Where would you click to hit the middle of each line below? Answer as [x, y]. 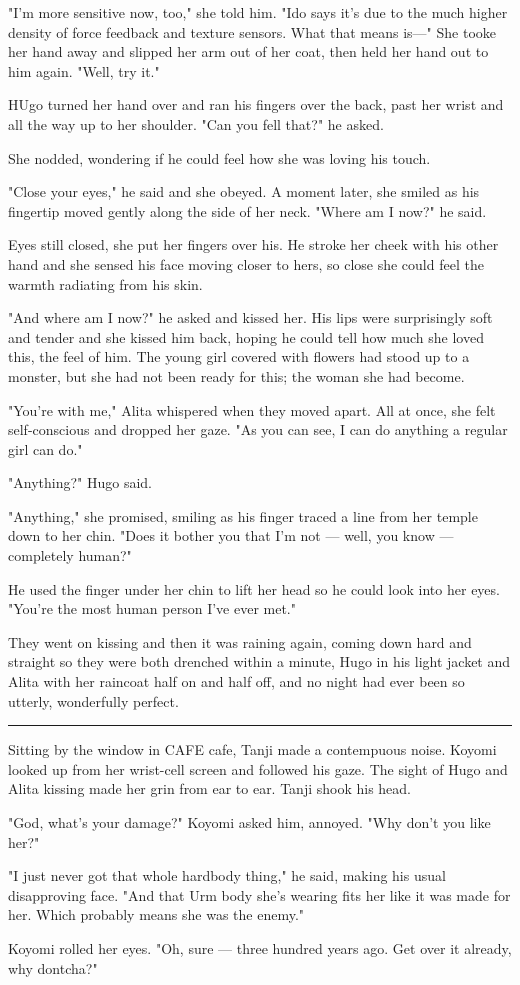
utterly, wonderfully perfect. [93, 700]
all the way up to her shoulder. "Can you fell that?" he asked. [196, 123]
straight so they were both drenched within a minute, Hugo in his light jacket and [259, 661]
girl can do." [45, 448]
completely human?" [70, 555]
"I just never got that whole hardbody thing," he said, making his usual [227, 875]
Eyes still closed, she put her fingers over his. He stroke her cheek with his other [253, 244]
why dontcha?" [53, 967]
